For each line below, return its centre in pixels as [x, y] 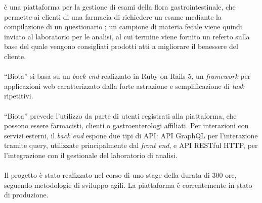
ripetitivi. [19, 96]
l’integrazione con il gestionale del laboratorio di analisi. [91, 155]
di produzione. [26, 195]
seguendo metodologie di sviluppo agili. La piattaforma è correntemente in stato [128, 185]
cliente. [15, 56]
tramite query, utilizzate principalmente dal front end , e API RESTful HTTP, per [131, 145]
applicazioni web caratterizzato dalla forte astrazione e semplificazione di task [124, 86]
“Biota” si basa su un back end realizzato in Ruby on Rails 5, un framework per [127, 76]
